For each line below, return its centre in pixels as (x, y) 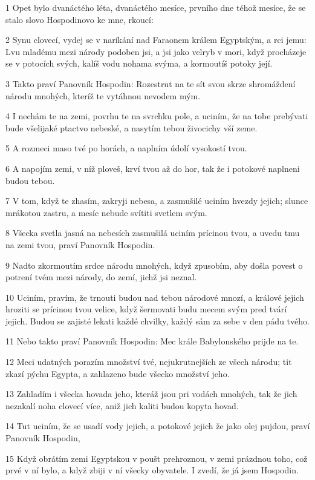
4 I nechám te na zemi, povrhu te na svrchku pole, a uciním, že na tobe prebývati (157, 116)
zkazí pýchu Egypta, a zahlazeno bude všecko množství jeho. (118, 373)
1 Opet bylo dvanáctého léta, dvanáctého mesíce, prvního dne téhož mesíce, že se (156, 7)
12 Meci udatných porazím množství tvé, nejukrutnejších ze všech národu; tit (149, 362)
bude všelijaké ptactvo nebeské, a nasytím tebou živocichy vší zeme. (132, 127)
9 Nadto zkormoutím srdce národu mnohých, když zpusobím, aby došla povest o (154, 265)
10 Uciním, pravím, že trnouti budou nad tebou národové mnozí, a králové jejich (155, 297)
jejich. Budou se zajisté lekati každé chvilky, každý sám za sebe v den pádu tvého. (157, 321)
